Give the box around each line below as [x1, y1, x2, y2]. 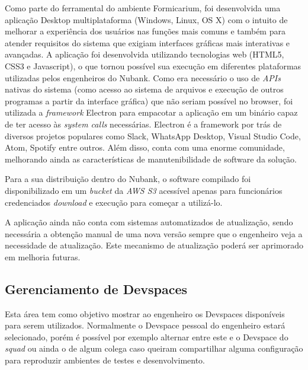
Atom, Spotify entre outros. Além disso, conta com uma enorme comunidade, [5, 141, 285, 154]
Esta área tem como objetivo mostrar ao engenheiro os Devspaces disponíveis [5, 307, 285, 320]
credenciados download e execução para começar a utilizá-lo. [5, 196, 223, 208]
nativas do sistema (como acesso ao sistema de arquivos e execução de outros [5, 83, 284, 95]
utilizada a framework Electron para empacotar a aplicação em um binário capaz [5, 106, 298, 119]
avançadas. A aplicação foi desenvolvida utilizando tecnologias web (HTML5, [5, 48, 284, 60]
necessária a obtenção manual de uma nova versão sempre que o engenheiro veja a [5, 227, 303, 240]
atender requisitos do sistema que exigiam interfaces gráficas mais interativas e [5, 36, 290, 49]
